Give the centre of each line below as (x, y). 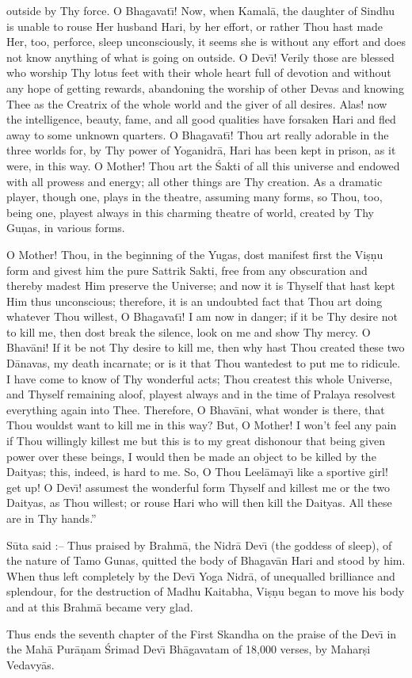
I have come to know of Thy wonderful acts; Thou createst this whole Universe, (200, 378)
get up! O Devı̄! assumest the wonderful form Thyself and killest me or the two (198, 487)
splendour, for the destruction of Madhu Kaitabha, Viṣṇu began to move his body (206, 591)
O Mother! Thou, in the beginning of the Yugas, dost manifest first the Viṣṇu (195, 254)
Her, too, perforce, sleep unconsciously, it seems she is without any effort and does (206, 42)
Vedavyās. (31, 664)
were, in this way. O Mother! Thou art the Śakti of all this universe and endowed (203, 165)
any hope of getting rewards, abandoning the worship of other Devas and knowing (205, 88)
